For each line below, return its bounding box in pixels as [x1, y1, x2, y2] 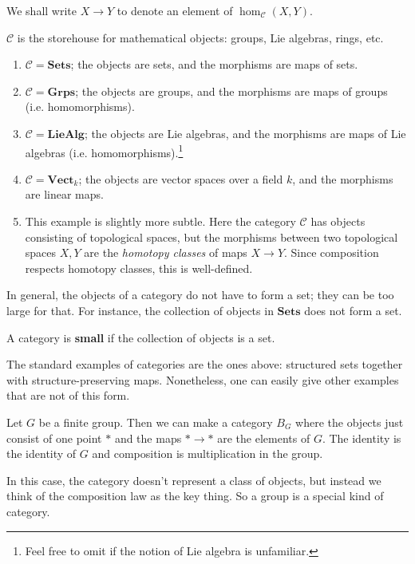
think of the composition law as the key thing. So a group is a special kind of [6, 487, 384, 504]
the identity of [6, 445, 77, 462]
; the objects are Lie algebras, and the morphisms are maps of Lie [84, 124, 406, 141]
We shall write [6, 2, 77, 18]
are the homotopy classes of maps [84, 244, 247, 261]
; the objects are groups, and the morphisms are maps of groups [75, 82, 388, 99]
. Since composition [284, 244, 379, 261]
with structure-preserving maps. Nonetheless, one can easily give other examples [6, 371, 399, 388]
